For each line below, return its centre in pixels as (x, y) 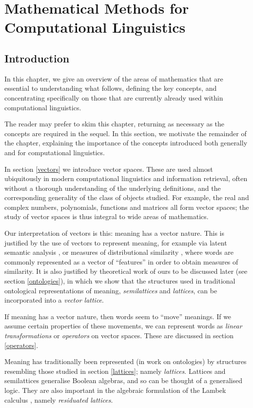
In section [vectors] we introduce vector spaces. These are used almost (109, 169)
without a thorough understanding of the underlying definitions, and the (113, 188)
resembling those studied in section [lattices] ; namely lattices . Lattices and (115, 371)
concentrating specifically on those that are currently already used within (114, 97)
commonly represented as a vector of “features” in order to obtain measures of (121, 261)
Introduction (37, 58)
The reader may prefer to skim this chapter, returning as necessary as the (115, 124)
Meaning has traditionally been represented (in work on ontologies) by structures (126, 361)
